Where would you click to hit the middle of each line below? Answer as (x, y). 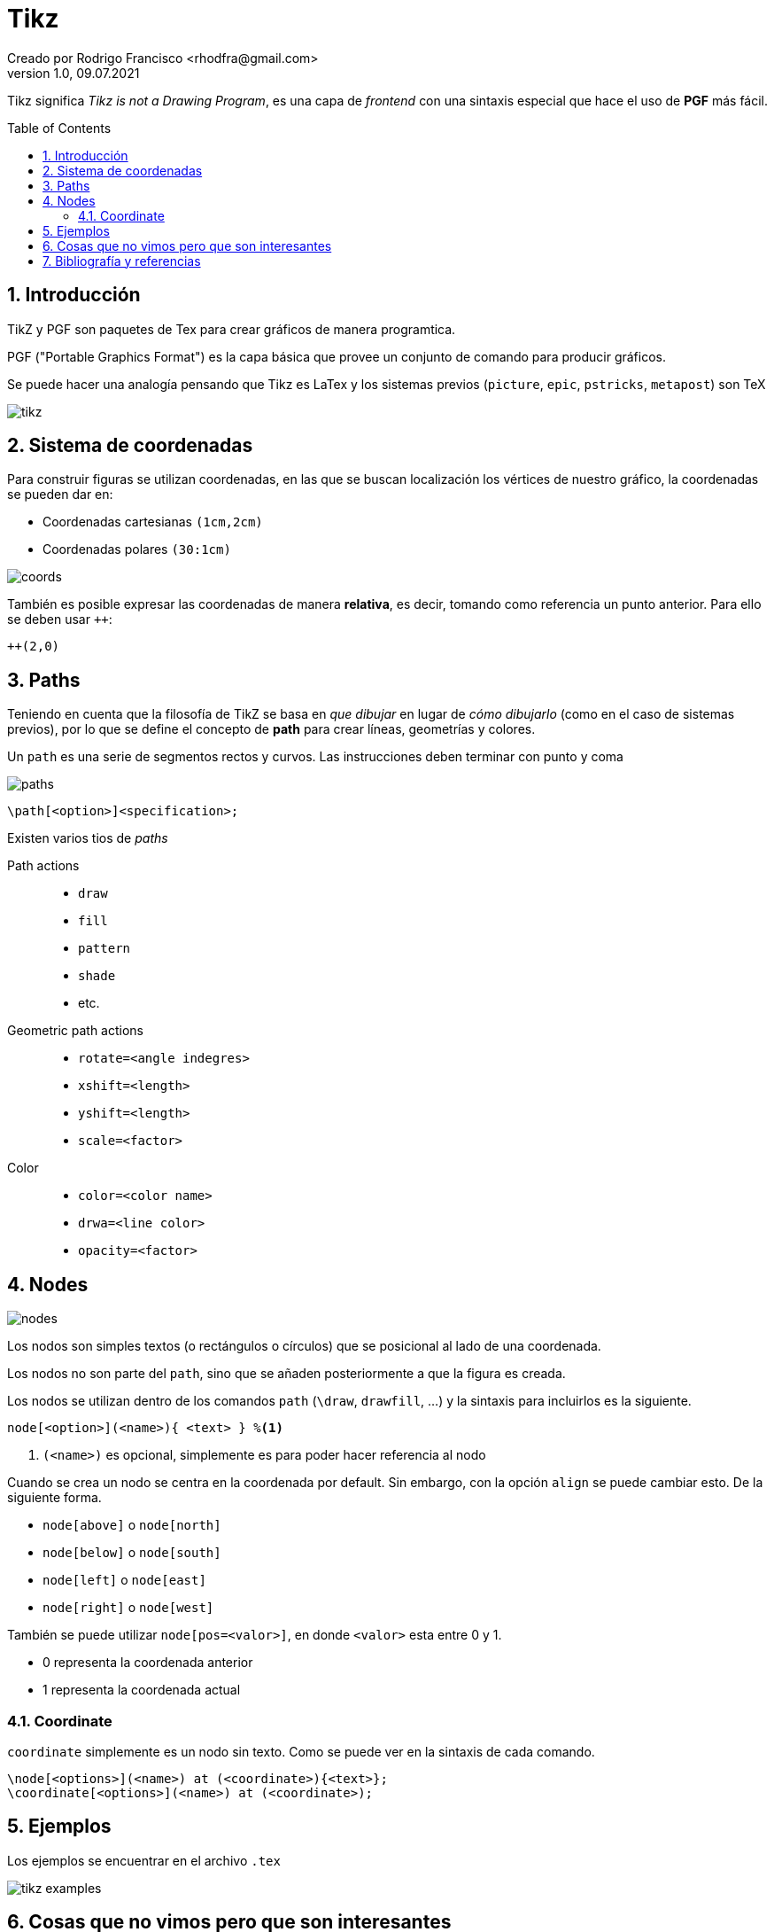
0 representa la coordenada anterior (148, 1663)
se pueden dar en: (60, 495)
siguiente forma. (54, 1498)
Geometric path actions (75, 1031)
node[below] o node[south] (132, 1553)
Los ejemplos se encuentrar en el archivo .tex (144, 1860)
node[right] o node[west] (128, 1608)
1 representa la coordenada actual (142, 1690)
